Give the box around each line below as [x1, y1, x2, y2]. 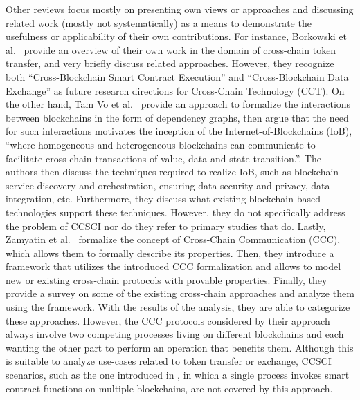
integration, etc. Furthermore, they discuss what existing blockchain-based [6, 191, 321, 206]
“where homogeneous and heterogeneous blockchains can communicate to [6, 137, 316, 151]
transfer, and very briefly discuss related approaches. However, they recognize [6, 56, 334, 70]
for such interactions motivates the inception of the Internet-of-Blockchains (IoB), [6, 124, 352, 138]
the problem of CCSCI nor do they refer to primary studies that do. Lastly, [6, 218, 326, 233]
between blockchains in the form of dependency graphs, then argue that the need [6, 110, 349, 124]
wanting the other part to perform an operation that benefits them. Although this [6, 340, 354, 354]
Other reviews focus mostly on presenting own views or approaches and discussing [6, 2, 354, 16]
